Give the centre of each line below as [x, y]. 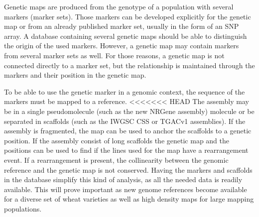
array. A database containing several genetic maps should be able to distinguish [126, 36]
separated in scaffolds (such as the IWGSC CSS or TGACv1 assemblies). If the [125, 121]
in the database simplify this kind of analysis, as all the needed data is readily [123, 179]
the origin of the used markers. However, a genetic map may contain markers [122, 46]
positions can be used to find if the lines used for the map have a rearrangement [126, 150]
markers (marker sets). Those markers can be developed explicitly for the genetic [128, 16]
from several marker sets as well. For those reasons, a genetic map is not [114, 55]
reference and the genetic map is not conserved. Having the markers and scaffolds [128, 169]
